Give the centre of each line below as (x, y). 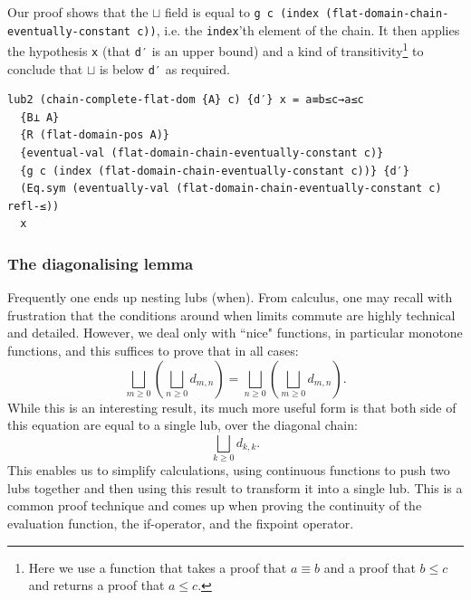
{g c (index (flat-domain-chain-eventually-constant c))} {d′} (215, 171)
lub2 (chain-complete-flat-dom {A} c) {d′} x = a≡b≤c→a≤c (186, 100)
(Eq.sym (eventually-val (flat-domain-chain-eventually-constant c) (231, 189)
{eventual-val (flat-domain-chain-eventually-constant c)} (202, 153)
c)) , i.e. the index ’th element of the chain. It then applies (298, 29)
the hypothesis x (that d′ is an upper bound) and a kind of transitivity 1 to (216, 49)
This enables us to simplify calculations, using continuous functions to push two (229, 470)
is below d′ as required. (164, 68)
